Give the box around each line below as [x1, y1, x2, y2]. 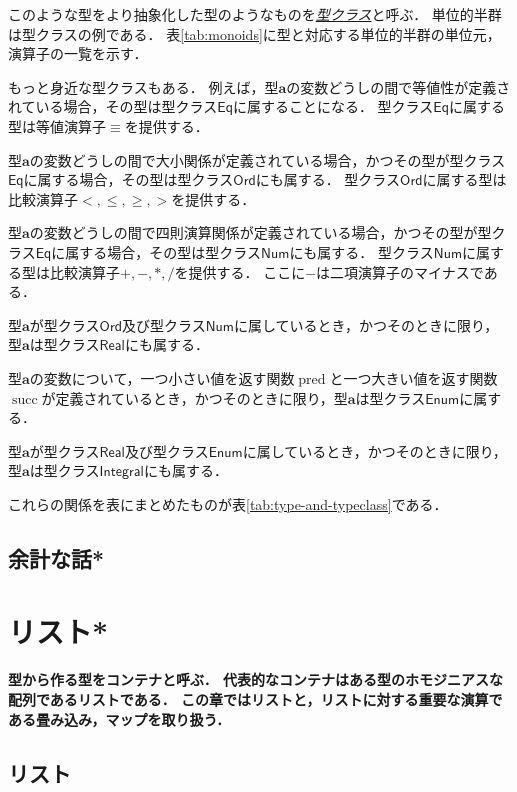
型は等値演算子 [8, 115, 106, 136]
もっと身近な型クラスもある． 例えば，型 [8, 76, 279, 97]
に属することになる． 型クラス [232, 96, 434, 117]
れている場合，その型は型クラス [8, 96, 218, 117]
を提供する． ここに [174, 261, 306, 282]
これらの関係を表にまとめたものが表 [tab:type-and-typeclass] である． [8, 493, 448, 514]
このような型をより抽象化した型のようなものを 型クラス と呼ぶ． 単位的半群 [8, 4, 502, 24]
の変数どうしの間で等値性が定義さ [286, 76, 511, 97]
